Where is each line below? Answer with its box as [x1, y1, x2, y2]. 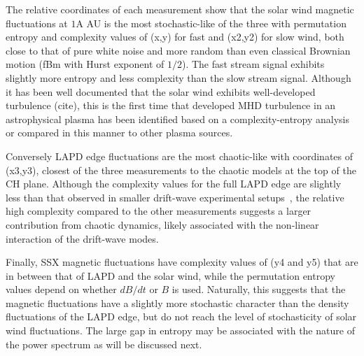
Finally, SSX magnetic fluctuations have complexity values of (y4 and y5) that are [6, 255, 358, 269]
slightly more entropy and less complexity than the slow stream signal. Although [6, 70, 351, 85]
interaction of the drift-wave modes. [6, 231, 159, 245]
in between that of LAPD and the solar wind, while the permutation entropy [6, 268, 335, 283]
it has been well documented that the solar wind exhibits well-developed [6, 84, 316, 99]
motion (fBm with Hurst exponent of [6, 57, 164, 71]
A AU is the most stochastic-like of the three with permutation [76, 15, 346, 30]
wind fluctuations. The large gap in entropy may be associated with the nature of [6, 323, 355, 338]
